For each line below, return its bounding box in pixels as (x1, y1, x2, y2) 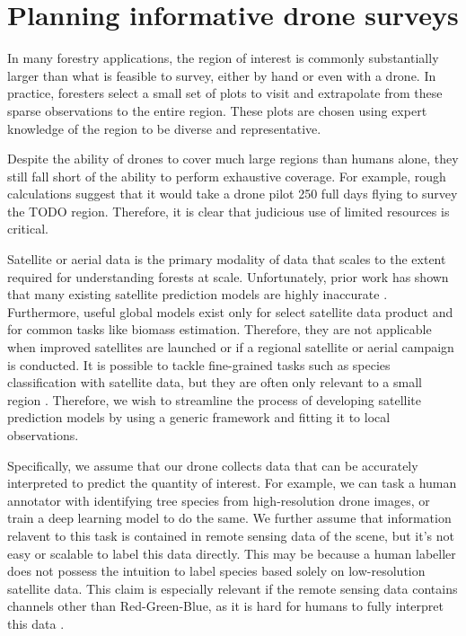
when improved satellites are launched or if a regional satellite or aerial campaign (7, 338, 454, 357)
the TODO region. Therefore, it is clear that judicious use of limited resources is (7, 201, 450, 220)
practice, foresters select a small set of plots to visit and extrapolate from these (7, 84, 443, 102)
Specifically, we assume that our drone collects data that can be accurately (7, 455, 418, 474)
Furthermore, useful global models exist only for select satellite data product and (7, 302, 453, 321)
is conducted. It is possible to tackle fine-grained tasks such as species (7, 355, 391, 374)
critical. (7, 219, 48, 238)
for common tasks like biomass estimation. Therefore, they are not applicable (7, 320, 432, 339)
